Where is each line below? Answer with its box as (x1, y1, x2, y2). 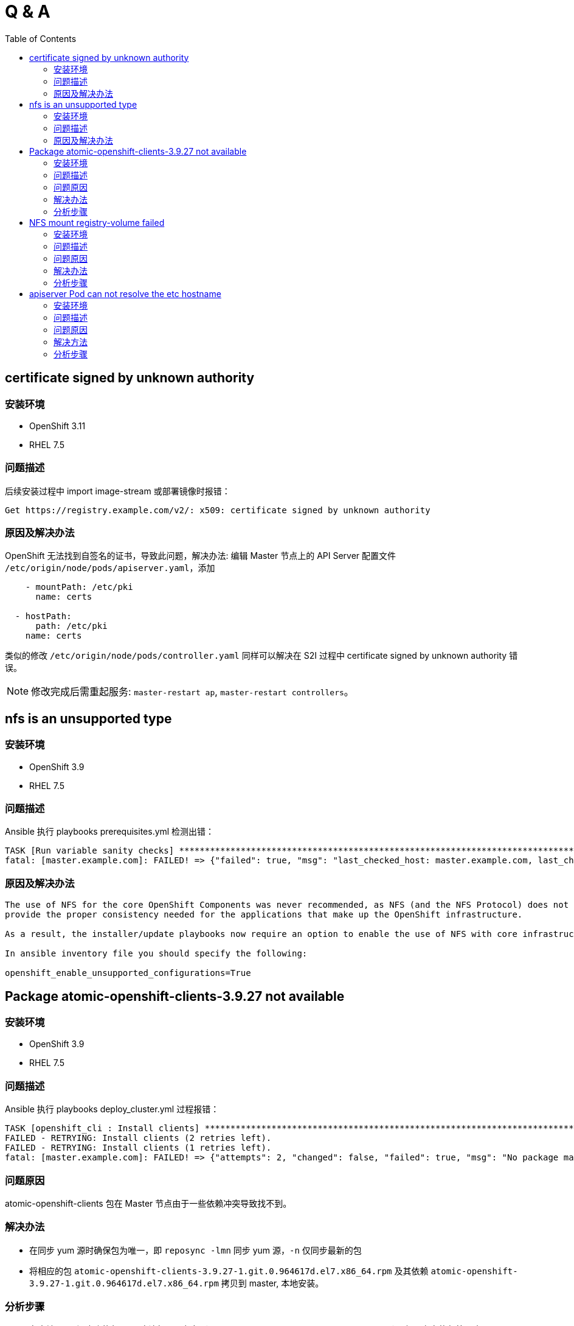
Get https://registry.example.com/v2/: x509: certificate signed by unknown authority (5, 505, 431, 515)
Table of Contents (5, 33, 77, 44)
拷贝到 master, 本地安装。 (221, 1277, 324, 1288)
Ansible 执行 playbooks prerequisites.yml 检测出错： (5, 826, 215, 837)
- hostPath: (15, 611, 72, 622)
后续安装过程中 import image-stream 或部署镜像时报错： (5, 485, 230, 496)
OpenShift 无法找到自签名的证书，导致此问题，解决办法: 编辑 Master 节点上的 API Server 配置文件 (5, 550, 396, 561)
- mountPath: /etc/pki (25, 582, 133, 592)
